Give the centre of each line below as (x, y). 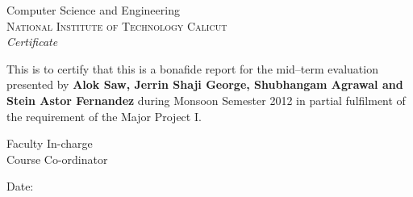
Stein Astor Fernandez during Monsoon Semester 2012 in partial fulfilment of (206, 100)
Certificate (32, 42)
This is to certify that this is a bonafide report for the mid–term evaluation (192, 68)
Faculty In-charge (50, 143)
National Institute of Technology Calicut (117, 25)
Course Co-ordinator (57, 159)
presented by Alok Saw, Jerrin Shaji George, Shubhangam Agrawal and (205, 84)
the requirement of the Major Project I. (104, 116)
